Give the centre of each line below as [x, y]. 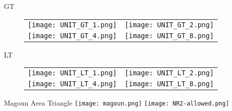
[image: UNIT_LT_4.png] [72, 84]
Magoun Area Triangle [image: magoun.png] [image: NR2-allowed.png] [117, 103]
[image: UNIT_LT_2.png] [169, 73]
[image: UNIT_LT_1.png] [72, 73]
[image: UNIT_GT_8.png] [169, 35]
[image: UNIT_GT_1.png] [72, 25]
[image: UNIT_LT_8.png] [169, 84]
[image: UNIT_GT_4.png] [72, 35]
